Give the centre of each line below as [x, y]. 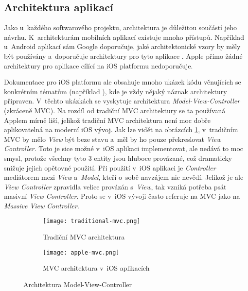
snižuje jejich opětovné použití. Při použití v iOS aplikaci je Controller [110, 167]
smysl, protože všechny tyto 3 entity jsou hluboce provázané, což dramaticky [118, 158]
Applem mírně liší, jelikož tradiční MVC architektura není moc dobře [107, 120]
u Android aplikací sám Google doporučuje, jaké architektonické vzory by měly [122, 46]
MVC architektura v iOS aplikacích [96, 268]
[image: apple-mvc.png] [81, 252]
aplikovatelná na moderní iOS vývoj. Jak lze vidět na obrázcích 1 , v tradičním [121, 129]
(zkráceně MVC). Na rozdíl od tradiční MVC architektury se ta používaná [115, 110]
